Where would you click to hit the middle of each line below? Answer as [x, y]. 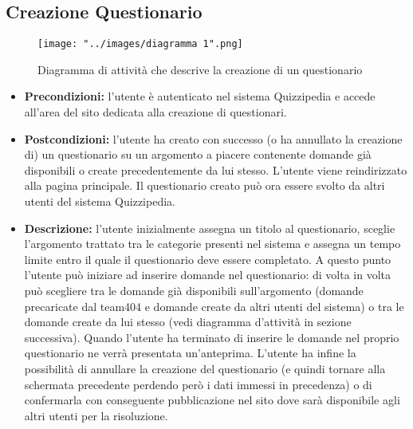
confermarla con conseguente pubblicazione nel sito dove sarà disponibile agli [212, 400]
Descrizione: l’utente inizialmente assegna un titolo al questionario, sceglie [210, 228]
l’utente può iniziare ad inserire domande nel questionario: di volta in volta [208, 275]
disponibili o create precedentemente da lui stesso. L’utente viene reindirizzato [216, 169]
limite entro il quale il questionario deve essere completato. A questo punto [208, 259]
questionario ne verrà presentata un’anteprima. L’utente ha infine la [190, 353]
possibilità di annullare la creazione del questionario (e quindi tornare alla [205, 368]
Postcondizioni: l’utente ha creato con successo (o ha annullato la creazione [213, 138]
